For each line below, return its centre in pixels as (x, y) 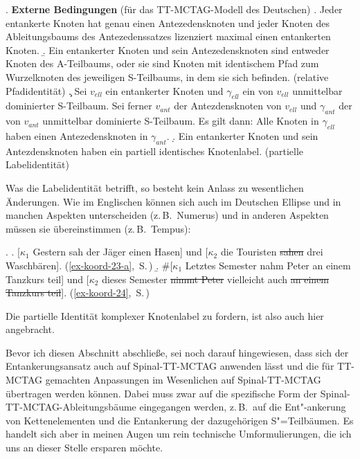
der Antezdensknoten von (228, 106)
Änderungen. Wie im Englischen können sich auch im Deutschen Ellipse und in (173, 201)
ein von (258, 90)
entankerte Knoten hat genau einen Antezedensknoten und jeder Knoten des (168, 22)
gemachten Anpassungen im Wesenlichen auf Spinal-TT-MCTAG (183, 380)
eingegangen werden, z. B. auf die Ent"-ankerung (243, 407)
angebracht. (30, 329)
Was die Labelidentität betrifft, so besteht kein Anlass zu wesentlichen (155, 187)
